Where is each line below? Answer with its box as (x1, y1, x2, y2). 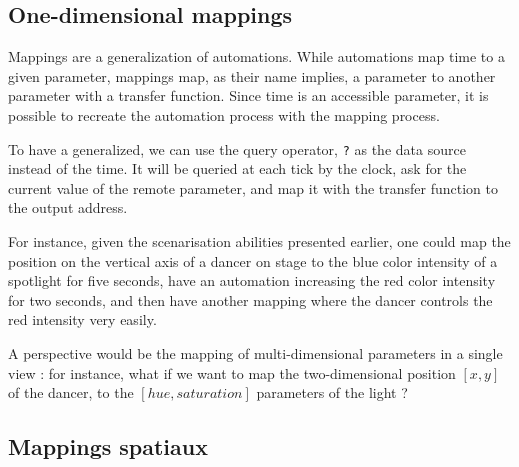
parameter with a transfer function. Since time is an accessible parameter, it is (8, 85, 489, 106)
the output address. (8, 197, 128, 218)
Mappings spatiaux (8, 431, 208, 462)
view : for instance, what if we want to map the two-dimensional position (8, 362, 456, 383)
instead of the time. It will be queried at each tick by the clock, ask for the (8, 158, 467, 179)
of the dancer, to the (8, 382, 134, 403)
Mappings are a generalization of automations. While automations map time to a (8, 46, 505, 67)
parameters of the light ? (256, 382, 408, 403)
